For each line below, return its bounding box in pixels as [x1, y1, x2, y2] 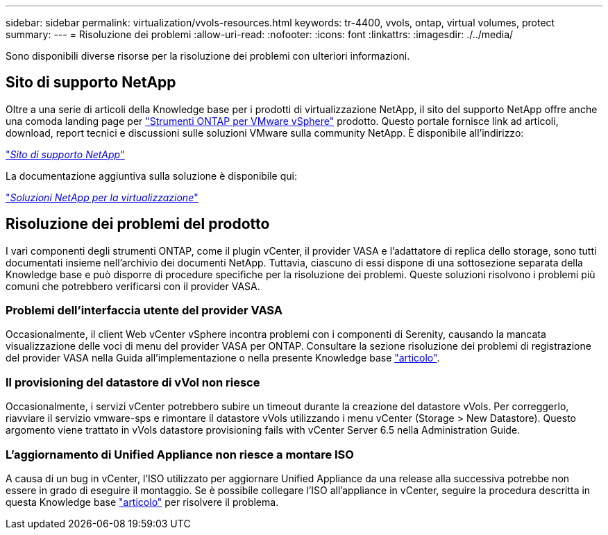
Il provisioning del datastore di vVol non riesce [6, 375, 260, 389]
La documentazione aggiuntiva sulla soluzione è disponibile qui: [6, 169, 297, 182]
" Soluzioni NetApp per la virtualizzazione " [6, 191, 199, 203]
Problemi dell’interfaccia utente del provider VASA [6, 303, 283, 318]
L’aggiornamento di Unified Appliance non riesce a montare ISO [6, 447, 354, 461]
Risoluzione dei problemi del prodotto [6, 215, 270, 233]
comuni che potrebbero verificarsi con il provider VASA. [6, 280, 260, 292]
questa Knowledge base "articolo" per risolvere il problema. [6, 495, 279, 508]
